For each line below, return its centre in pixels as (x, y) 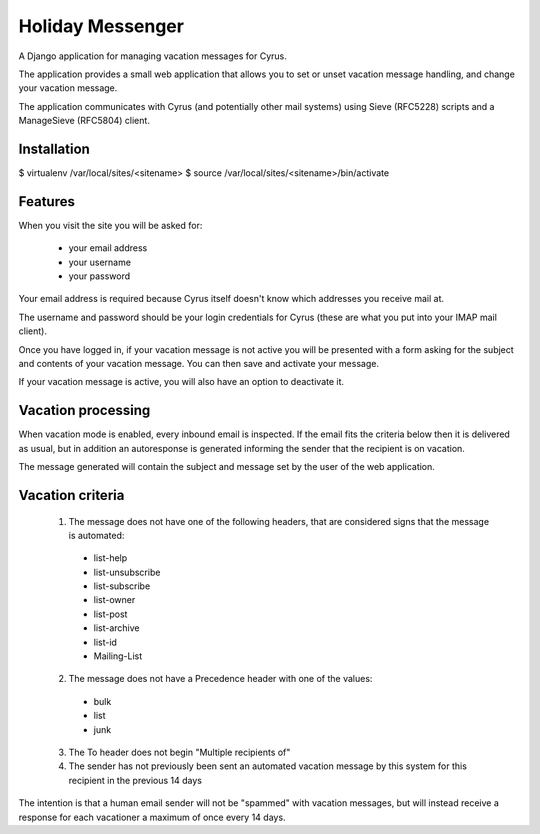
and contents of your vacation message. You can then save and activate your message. (199, 364)
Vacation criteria (71, 495)
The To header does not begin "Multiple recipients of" (179, 752)
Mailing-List (118, 656)
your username (100, 262)
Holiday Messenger (101, 26)
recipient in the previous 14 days (135, 780)
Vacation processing (84, 410)
